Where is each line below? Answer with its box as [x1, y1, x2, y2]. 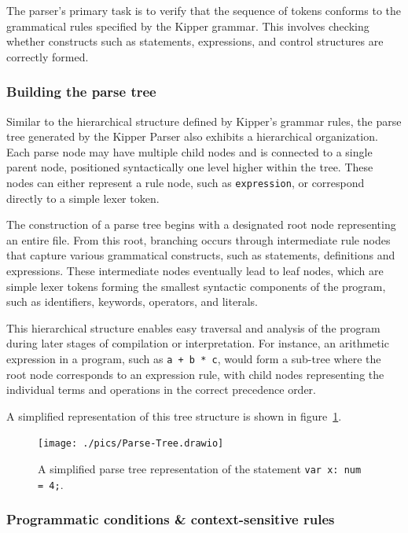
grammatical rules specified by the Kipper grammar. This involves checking [6, 17, 369, 34]
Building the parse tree [6, 82, 156, 101]
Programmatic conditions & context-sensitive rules [6, 509, 335, 529]
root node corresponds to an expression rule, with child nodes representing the [6, 366, 384, 382]
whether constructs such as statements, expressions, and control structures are [6, 33, 384, 50]
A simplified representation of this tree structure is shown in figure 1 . [6, 407, 342, 424]
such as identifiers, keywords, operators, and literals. [6, 293, 258, 310]
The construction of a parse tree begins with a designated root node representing [6, 216, 396, 233]
